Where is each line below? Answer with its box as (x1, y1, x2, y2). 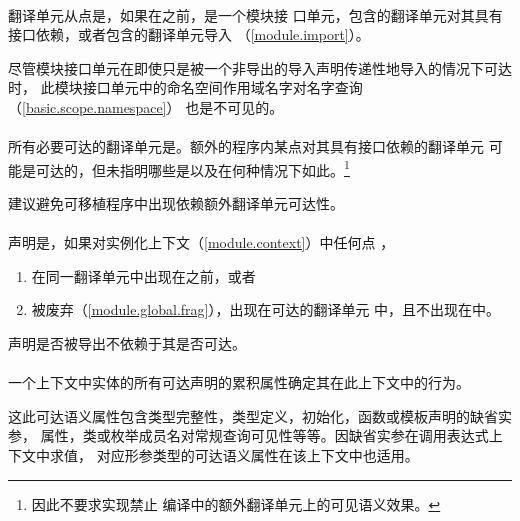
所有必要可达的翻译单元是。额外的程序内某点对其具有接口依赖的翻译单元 (8, 136, 484, 157)
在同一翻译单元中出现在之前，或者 (31, 265, 256, 286)
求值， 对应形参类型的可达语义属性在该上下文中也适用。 (49, 444, 419, 465)
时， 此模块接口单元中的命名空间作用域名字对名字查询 (8, 77, 363, 98)
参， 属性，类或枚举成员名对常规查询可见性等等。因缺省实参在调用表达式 (8, 425, 489, 446)
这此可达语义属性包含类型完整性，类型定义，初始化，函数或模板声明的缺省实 (8, 405, 512, 426)
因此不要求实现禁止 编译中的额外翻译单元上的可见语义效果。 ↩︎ (31, 493, 441, 514)
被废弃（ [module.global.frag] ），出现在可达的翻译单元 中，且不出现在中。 (31, 299, 501, 320)
